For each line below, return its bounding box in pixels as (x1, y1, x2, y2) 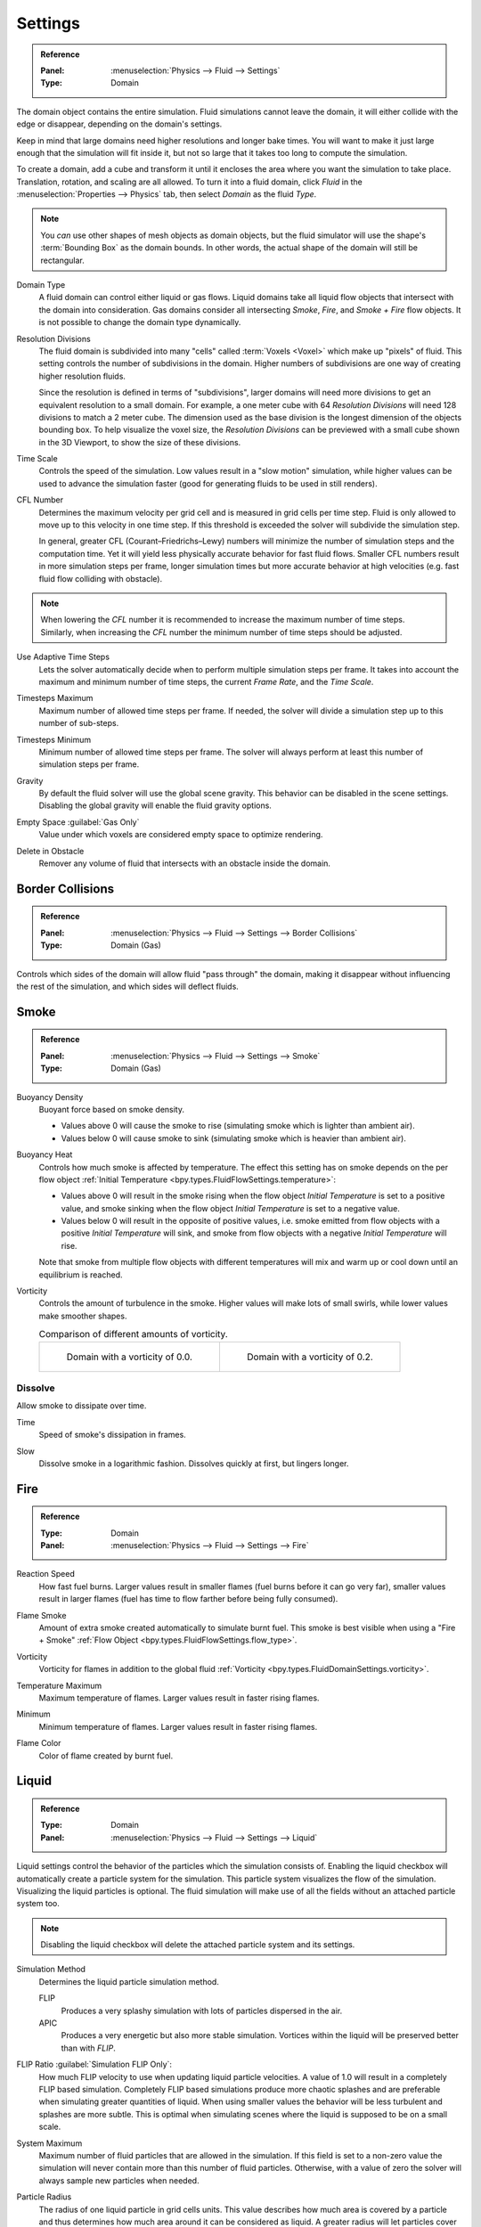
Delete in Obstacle (16, 845, 85, 856)
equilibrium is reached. (38, 1269, 123, 1280)
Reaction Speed (16, 1569, 75, 1579)
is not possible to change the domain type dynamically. (38, 317, 241, 328)
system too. (16, 1898, 60, 1909)
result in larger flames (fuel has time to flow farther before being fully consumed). (38, 1594, 338, 1604)
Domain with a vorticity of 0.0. (66, 1350, 193, 1363)
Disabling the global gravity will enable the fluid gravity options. (38, 800, 272, 811)
